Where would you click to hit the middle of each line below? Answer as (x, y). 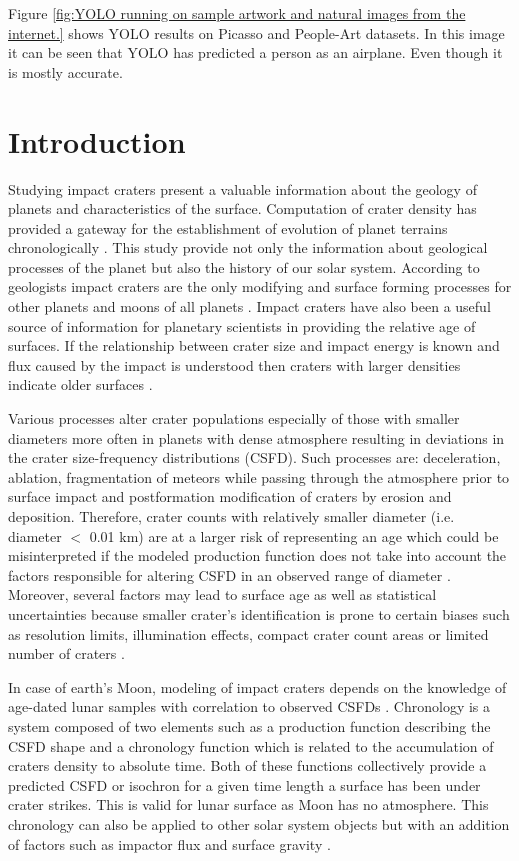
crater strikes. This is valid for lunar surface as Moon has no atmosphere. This (248, 804)
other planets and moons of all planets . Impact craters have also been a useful (249, 306)
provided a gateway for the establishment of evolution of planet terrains (228, 227)
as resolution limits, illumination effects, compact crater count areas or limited (248, 633)
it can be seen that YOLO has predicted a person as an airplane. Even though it (255, 52)
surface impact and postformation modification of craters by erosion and (230, 496)
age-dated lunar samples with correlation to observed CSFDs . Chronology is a (249, 706)
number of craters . (66, 653)
